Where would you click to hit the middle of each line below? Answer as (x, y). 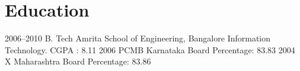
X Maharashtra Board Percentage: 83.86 (78, 61)
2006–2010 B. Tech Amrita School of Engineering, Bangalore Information (138, 38)
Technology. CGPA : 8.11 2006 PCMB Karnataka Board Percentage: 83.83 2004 (150, 49)
